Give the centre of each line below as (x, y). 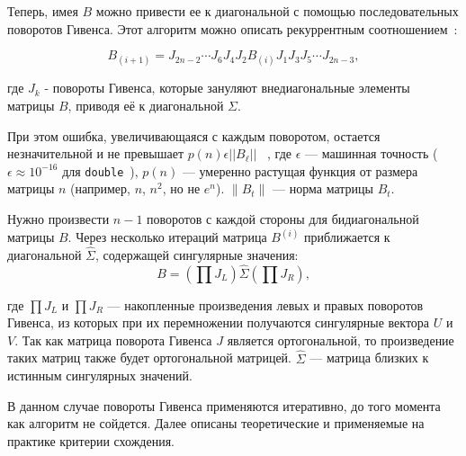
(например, (100, 188)
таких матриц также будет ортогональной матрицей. (149, 358)
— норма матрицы (323, 188)
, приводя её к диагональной (146, 105)
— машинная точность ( (371, 153)
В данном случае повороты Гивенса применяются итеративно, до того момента (224, 405)
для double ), (100, 170)
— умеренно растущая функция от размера (300, 170)
